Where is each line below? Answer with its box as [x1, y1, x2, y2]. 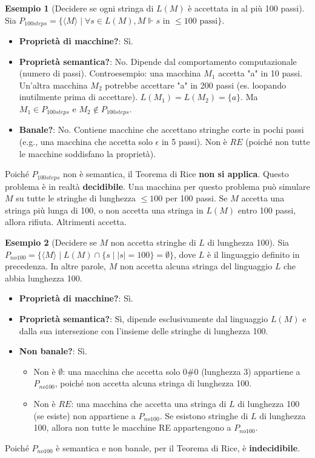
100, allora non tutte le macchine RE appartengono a [33, 421, 231, 434]
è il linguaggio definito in [207, 248, 300, 260]
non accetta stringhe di [110, 236, 196, 249]
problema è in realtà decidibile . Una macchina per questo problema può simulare [5, 180, 310, 192]
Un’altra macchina [19, 78, 88, 91]
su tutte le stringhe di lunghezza [16, 192, 136, 204]
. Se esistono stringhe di [159, 409, 248, 422]
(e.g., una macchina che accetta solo [19, 135, 153, 148]
